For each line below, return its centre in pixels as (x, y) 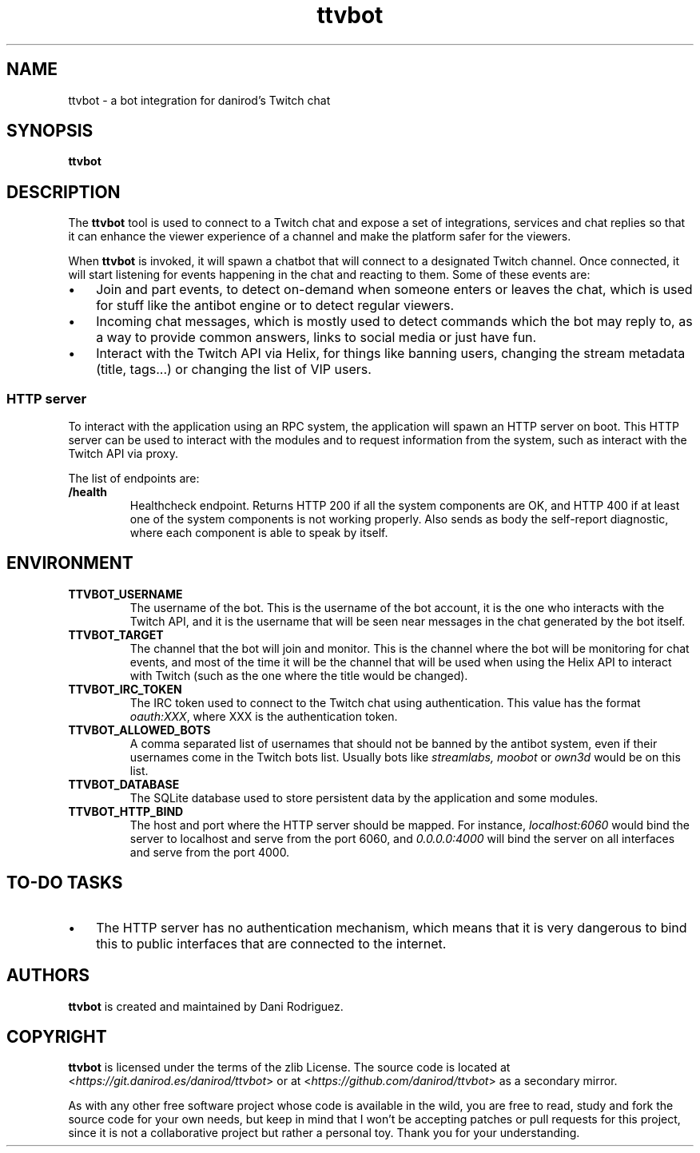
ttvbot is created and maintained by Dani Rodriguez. (206, 1006)
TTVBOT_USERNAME (125, 594)
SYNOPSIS (50, 131)
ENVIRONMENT (70, 563)
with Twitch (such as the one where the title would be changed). (299, 675)
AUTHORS (48, 976)
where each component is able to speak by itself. (259, 533)
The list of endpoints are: (134, 479)
